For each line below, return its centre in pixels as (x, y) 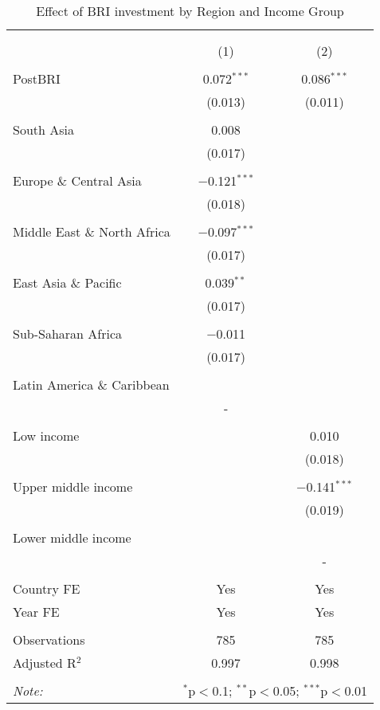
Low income (46, 435)
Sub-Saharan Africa (68, 333)
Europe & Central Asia (77, 180)
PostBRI (37, 78)
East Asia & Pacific (67, 282)
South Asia (43, 129)
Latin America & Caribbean (91, 384)
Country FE (47, 588)
